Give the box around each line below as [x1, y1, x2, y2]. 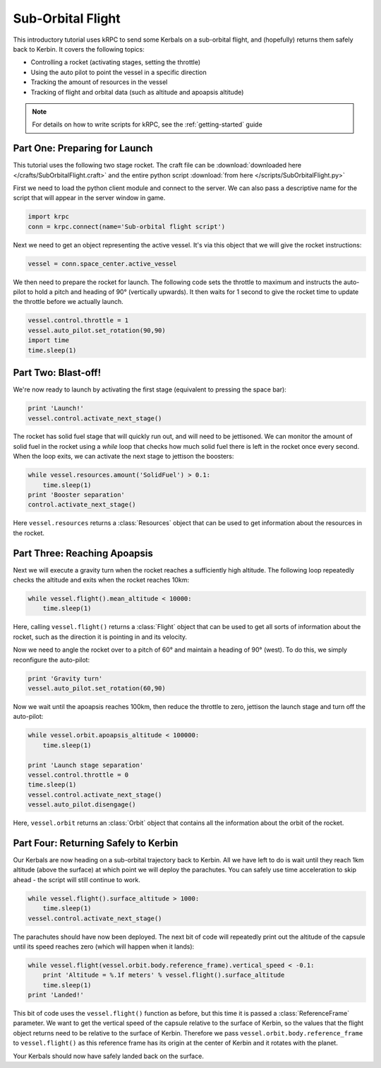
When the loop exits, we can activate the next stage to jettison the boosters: [13, 452, 234, 461]
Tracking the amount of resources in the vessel [30, 78, 168, 86]
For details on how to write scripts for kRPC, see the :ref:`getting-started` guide [32, 120, 262, 129]
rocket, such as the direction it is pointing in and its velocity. [13, 633, 187, 641]
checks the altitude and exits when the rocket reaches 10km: [13, 576, 190, 585]
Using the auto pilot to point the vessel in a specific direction [30, 68, 207, 76]
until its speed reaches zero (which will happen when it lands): [13, 942, 195, 951]
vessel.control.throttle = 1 [28, 317, 129, 324]
